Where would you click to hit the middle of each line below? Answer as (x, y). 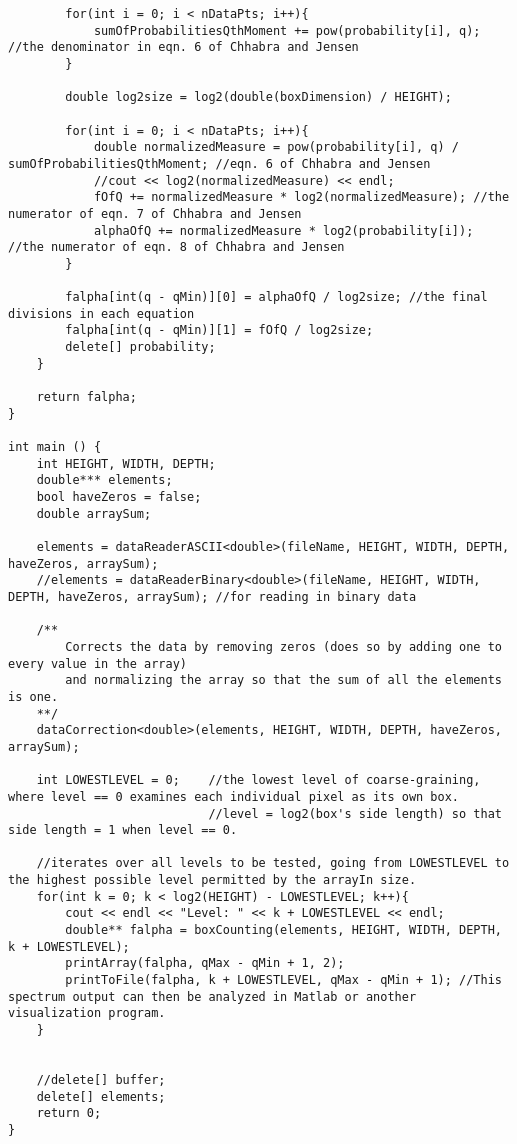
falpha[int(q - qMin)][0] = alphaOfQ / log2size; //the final (276, 297)
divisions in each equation (101, 313)
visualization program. (87, 1013)
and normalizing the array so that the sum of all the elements (283, 680)
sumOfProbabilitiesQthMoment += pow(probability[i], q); (287, 30)
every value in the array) (97, 663)
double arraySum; (94, 513)
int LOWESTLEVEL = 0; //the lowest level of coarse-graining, (258, 780)
